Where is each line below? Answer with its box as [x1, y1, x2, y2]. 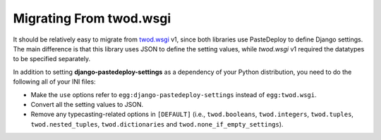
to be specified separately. [13, 55, 91, 63]
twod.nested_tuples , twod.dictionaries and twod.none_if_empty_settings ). [30, 120, 284, 128]
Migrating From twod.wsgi [13, 11, 171, 26]
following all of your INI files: [13, 77, 96, 86]
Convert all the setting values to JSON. [30, 100, 144, 108]
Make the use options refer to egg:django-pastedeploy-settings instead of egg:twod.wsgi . [30, 90, 317, 98]
